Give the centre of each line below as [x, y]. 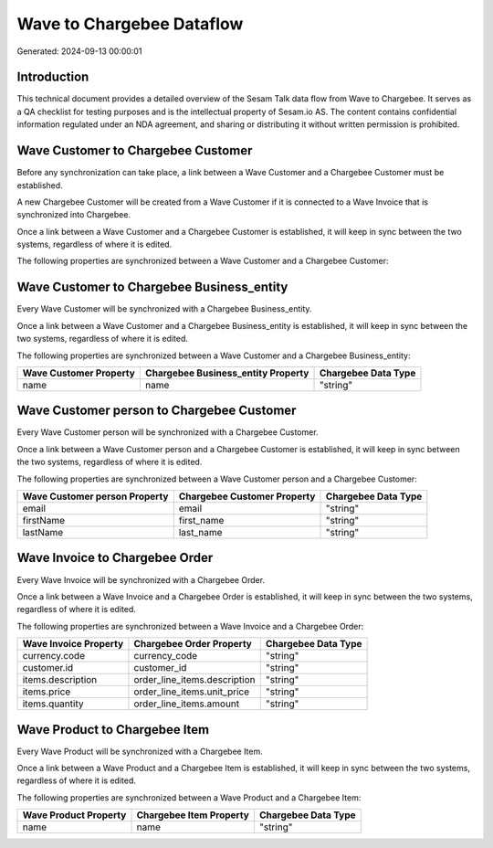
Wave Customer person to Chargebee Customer [157, 411]
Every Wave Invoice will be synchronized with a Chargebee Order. [141, 579]
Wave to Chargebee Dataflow [130, 24]
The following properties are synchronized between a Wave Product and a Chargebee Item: [189, 797]
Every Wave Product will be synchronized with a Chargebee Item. [140, 751]
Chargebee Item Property [193, 815]
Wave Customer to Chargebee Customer [135, 151]
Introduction [53, 77]
